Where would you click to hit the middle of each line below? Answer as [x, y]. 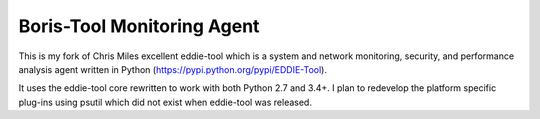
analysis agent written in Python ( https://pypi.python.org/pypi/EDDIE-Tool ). [172, 69]
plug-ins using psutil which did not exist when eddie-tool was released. [165, 102]
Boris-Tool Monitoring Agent [139, 26]
